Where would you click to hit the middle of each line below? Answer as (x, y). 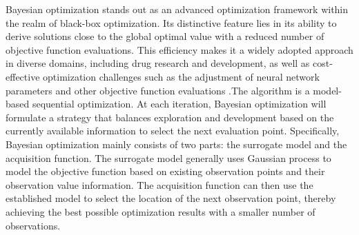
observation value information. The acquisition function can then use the (159, 184)
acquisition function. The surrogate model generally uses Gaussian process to (168, 157)
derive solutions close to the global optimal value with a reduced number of (165, 36)
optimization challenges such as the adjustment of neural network (181, 76)
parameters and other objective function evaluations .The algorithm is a (158, 90)
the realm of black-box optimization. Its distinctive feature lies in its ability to (171, 22)
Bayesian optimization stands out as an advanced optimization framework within (177, 9)
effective (23, 76)
